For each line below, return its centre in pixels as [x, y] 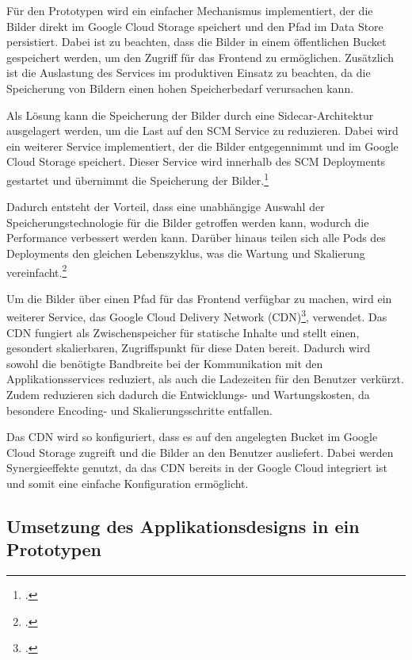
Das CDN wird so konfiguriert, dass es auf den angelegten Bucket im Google [192, 437]
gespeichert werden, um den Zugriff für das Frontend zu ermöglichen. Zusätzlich [200, 57]
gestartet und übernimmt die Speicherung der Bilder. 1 [138, 178]
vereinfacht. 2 [37, 271]
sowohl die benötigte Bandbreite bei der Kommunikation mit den [165, 363]
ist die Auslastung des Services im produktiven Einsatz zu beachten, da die [189, 73]
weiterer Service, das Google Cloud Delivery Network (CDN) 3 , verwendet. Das [197, 316]
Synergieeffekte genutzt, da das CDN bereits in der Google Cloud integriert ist [197, 468]
